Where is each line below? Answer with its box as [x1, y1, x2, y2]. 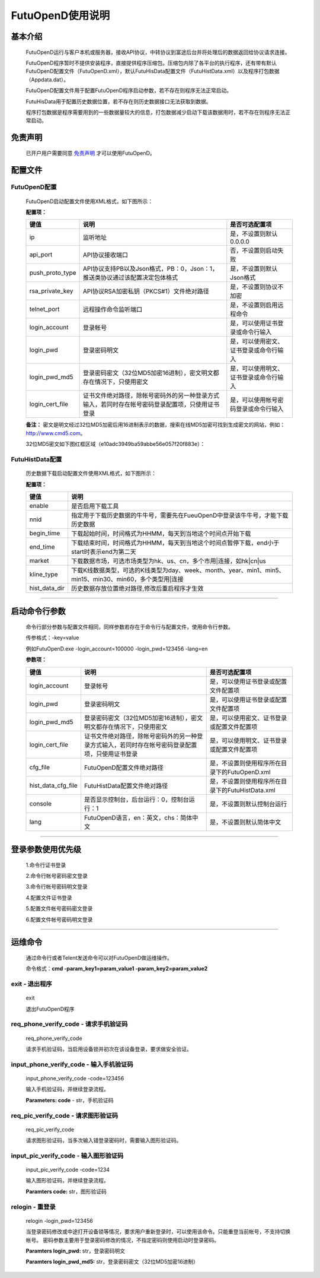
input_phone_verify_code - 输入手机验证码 [11, 1060, 133, 1068]
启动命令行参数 [11, 606, 66, 617]
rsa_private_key [29, 287, 73, 295]
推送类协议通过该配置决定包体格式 [82, 274, 178, 282]
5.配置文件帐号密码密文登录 [25, 905, 93, 912]
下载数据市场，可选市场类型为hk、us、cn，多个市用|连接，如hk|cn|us [71, 557, 267, 565]
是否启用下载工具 [71, 502, 119, 510]
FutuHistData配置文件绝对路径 [84, 781, 168, 789]
